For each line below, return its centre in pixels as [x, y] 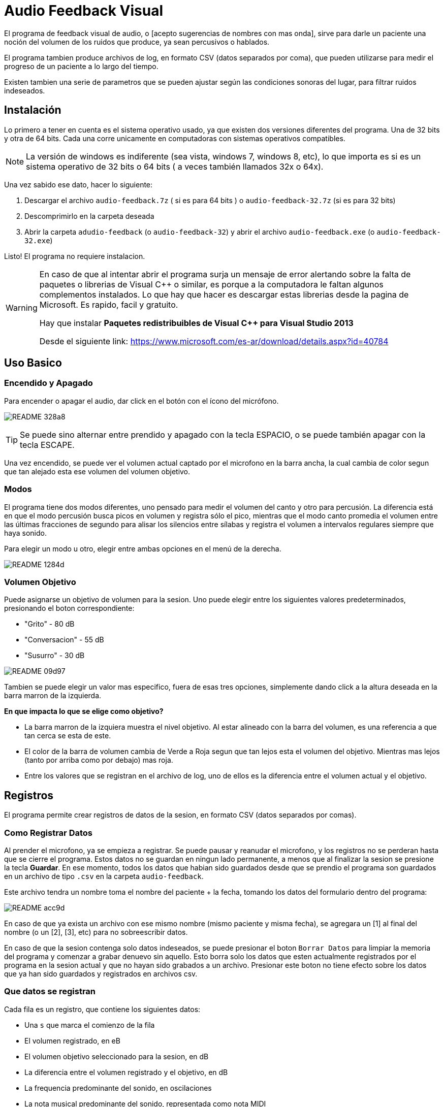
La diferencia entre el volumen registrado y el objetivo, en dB [126, 1072]
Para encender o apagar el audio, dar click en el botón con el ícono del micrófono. [141, 401]
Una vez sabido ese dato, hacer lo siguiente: [78, 184]
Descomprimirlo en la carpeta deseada [89, 216]
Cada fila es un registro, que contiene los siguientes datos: [102, 1009]
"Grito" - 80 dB [50, 624]
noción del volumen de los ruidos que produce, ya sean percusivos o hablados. [137, 42]
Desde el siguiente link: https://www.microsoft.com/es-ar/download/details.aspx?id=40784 [214, 341]
